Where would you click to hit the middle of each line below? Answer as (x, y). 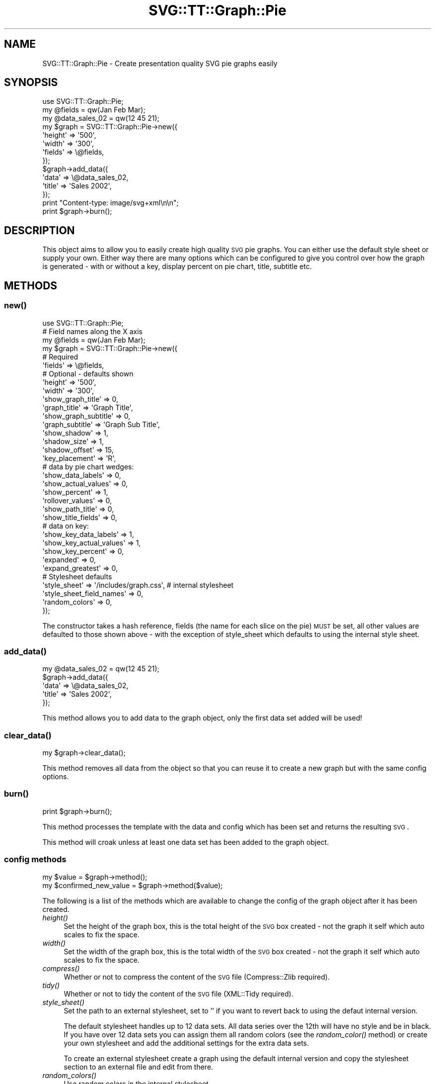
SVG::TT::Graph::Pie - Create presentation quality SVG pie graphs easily (160, 63)
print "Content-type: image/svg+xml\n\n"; (110, 203)
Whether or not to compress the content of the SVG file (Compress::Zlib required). (197, 977)
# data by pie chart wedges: (88, 466)
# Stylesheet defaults (77, 576)
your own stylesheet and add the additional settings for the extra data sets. (186, 1043)
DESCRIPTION (39, 230)
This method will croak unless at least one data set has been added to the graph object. (186, 842)
